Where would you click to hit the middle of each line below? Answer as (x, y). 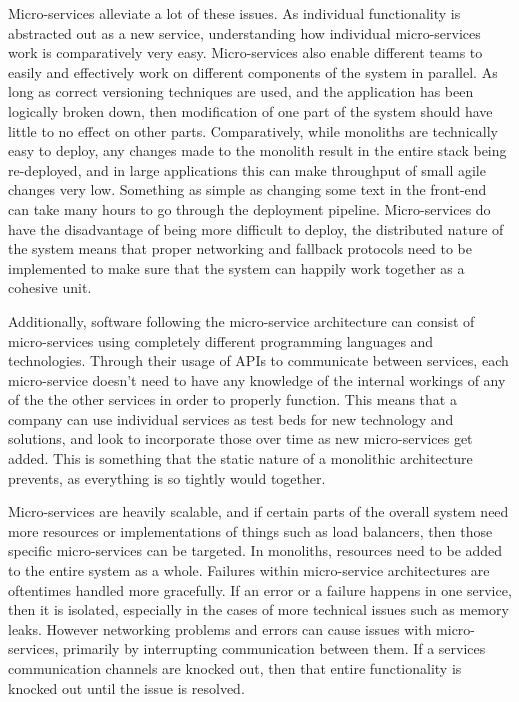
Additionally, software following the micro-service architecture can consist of (241, 320)
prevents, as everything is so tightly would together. (167, 477)
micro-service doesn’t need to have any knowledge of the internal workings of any (257, 379)
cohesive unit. (50, 287)
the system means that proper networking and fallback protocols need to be (240, 248)
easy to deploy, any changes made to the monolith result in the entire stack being (257, 150)
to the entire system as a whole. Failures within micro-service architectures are (249, 570)
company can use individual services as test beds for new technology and (231, 418)
